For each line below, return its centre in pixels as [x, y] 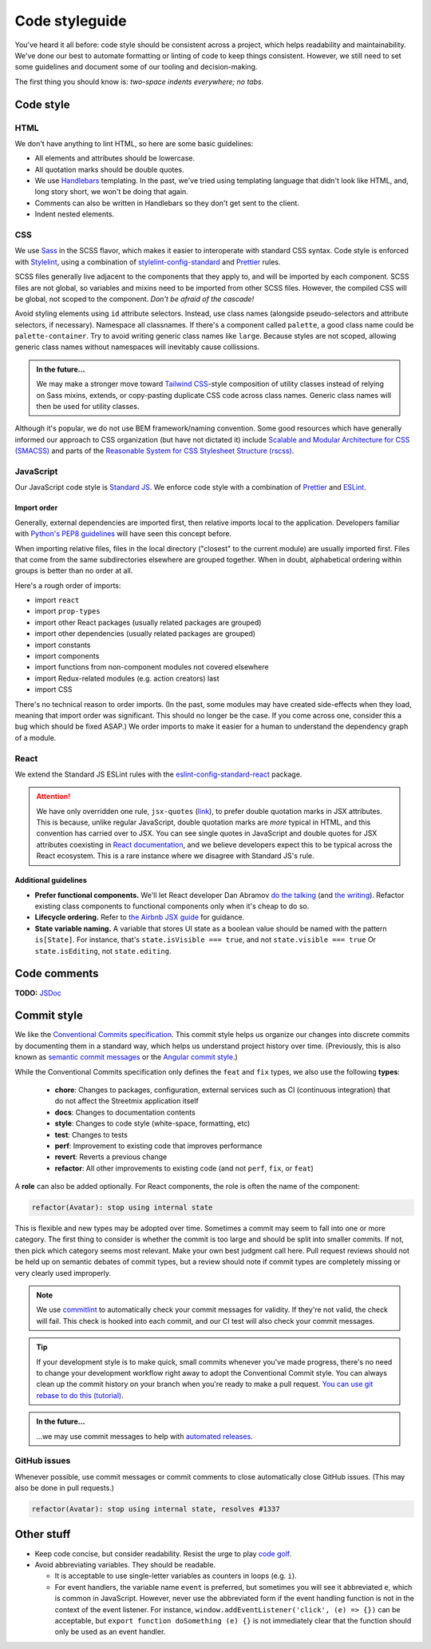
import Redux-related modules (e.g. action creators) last [127, 678]
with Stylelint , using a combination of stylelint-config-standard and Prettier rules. [148, 262]
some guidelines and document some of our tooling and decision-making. [136, 67]
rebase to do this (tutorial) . [80, 1395]
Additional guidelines [51, 880]
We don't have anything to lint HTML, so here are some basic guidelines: [134, 143]
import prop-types [67, 611]
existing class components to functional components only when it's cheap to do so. [172, 906]
